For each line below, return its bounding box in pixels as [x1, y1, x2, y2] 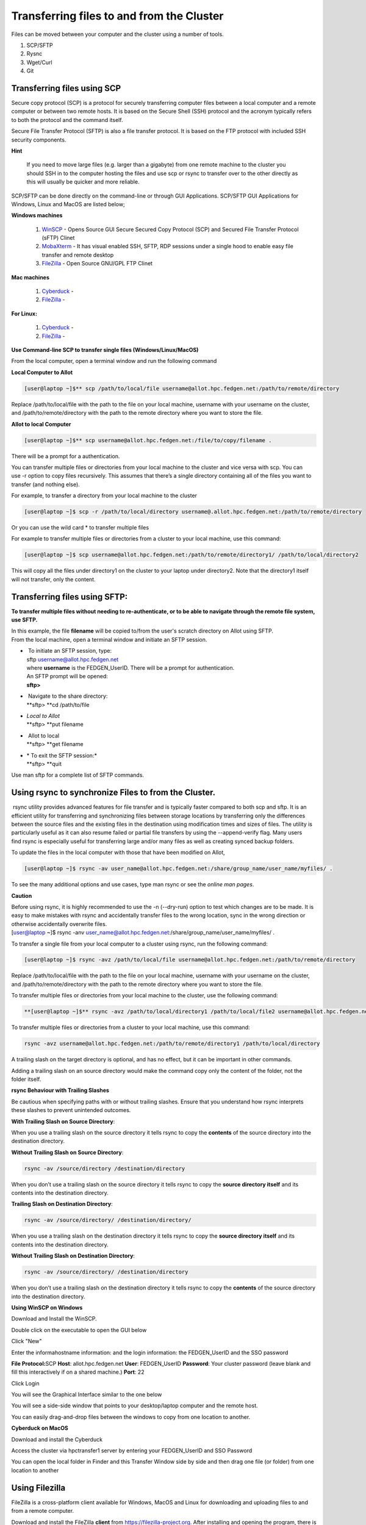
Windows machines [11, 212, 63, 219]
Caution [11, 892, 32, 899]
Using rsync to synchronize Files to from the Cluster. [11, 788, 216, 798]
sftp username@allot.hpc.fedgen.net [26, 656, 119, 663]
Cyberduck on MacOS [11, 1424, 68, 1432]
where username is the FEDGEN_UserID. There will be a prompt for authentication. [26, 664, 235, 672]
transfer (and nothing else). [11, 481, 81, 488]
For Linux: [11, 310, 38, 317]
